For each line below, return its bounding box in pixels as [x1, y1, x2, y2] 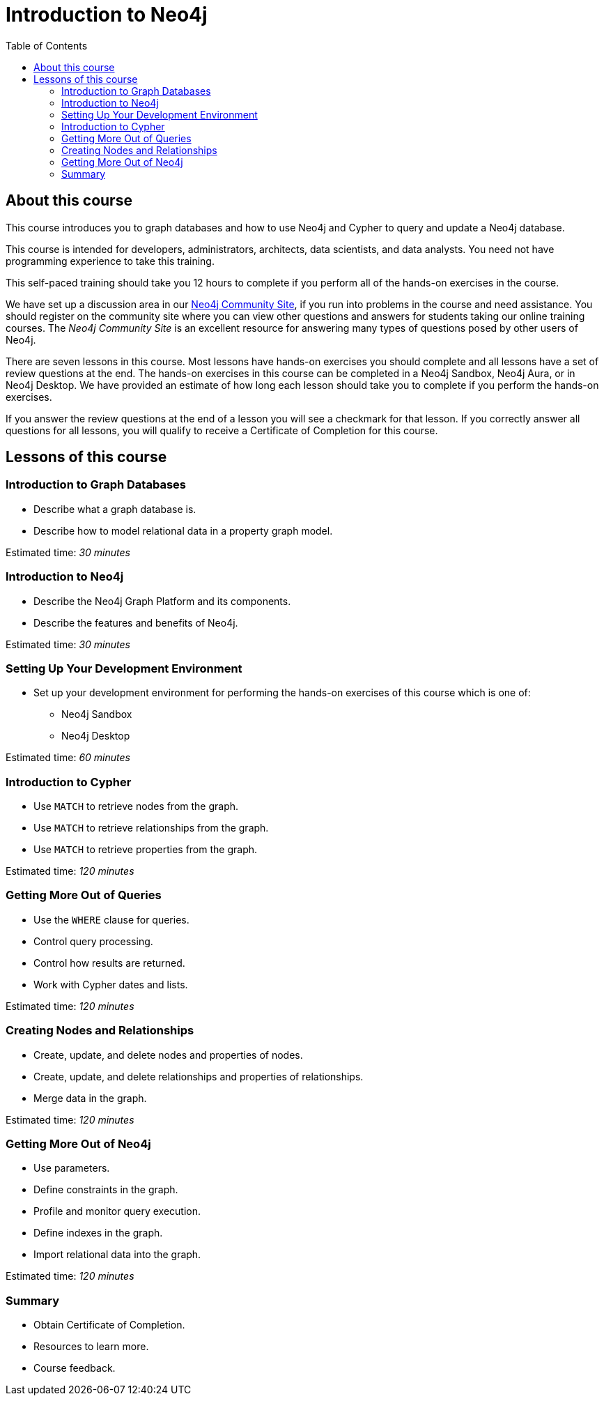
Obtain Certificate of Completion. [33, 1319, 185, 1331]
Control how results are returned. [33, 956, 185, 969]
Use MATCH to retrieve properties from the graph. [33, 843, 258, 856]
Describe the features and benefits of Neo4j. [33, 616, 238, 629]
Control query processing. [33, 935, 153, 947]
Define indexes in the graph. [33, 1227, 163, 1239]
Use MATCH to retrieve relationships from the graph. [33, 822, 269, 834]
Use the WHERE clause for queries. [33, 913, 189, 926]
